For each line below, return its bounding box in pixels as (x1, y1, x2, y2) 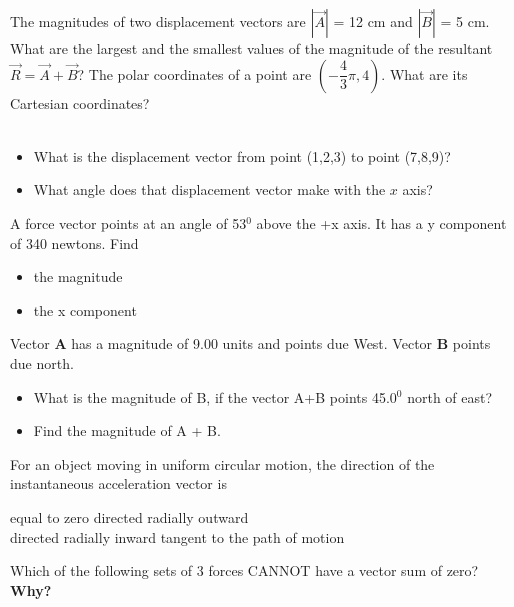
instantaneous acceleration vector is (10, 473, 227, 494)
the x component (33, 299, 137, 320)
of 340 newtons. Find (10, 232, 139, 253)
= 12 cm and (333, 11, 413, 31)
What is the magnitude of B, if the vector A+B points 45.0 (33, 386, 397, 407)
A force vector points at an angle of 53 (10, 212, 247, 233)
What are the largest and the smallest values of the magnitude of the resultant (10, 38, 493, 58)
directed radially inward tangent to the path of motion (10, 526, 345, 547)
